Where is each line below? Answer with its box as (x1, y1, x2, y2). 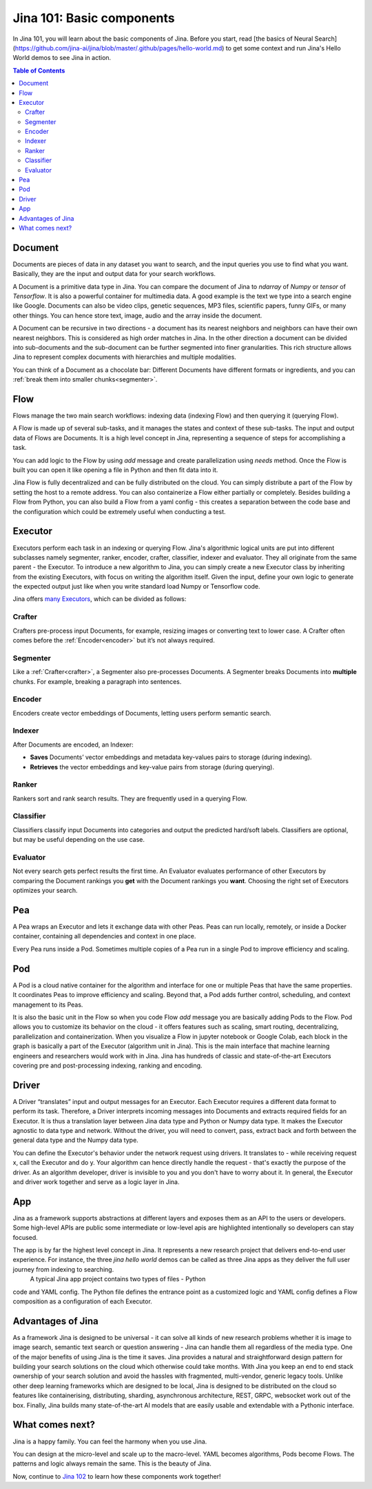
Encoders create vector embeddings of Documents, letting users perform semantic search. (12, 709, 271, 717)
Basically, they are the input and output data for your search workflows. (12, 270, 216, 278)
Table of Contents (12, 66, 65, 75)
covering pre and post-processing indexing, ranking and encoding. (12, 1061, 203, 1069)
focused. (12, 1233, 38, 1241)
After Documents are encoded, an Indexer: (12, 740, 134, 749)
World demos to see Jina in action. (12, 54, 112, 62)
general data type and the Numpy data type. (12, 1136, 139, 1145)
